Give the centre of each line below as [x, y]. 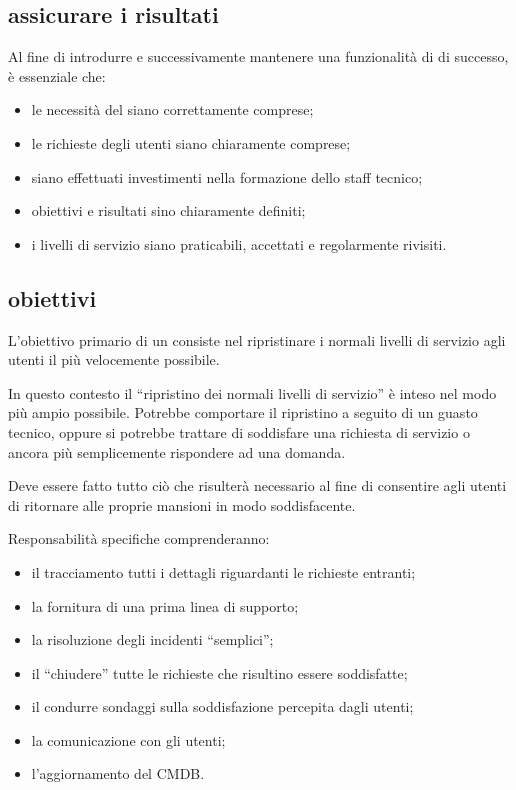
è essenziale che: [57, 75]
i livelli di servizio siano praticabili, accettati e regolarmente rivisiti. [239, 243]
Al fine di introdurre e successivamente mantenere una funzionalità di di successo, [258, 56]
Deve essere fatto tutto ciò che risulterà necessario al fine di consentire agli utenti [257, 485]
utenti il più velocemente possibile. [114, 359]
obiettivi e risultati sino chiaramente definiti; [168, 210]
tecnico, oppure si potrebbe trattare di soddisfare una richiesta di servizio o [239, 431]
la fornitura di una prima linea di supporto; [165, 605]
